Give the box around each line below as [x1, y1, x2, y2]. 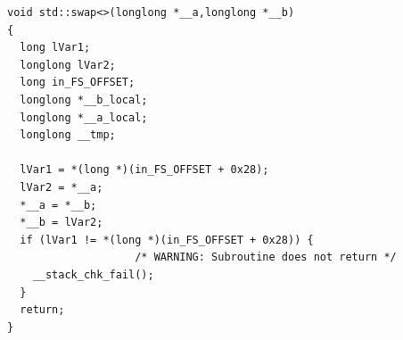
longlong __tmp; [20, 129, 116, 142]
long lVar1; [20, 41, 91, 54]
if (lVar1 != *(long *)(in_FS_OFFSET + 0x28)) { [20, 233, 314, 246]
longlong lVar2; [20, 58, 116, 71]
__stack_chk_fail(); [32, 268, 154, 281]
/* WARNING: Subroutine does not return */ [135, 251, 397, 264]
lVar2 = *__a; [20, 180, 103, 194]
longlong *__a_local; [20, 111, 148, 124]
